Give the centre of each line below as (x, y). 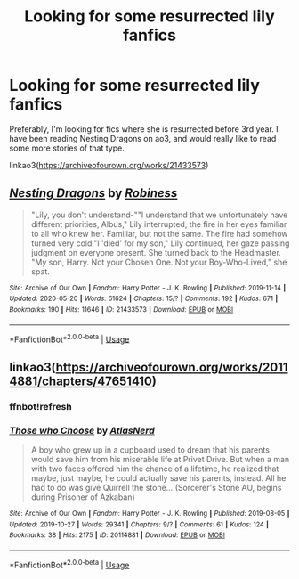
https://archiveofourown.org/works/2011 (172, 367)
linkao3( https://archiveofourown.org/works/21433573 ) (109, 165)
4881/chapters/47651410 (81, 381)
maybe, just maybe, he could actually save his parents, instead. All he (158, 477)
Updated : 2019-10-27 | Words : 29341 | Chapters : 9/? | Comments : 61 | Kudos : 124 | (139, 524)
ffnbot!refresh (41, 406)
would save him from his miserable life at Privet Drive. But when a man (160, 459)
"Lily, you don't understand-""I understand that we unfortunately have (159, 215)
